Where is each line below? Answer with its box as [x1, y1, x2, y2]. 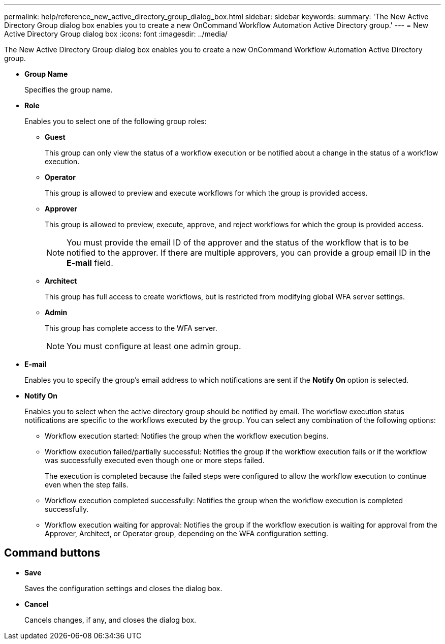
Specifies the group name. [24, 85, 113, 94]
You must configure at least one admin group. [67, 341, 241, 351]
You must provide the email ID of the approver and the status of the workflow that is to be [67, 237, 409, 248]
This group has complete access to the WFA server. [45, 324, 217, 332]
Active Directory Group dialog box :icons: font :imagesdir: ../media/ [4, 29, 228, 38]
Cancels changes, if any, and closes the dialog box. [24, 615, 197, 624]
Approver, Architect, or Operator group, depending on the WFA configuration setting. [45, 529, 328, 538]
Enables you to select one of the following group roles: [24, 117, 207, 126]
